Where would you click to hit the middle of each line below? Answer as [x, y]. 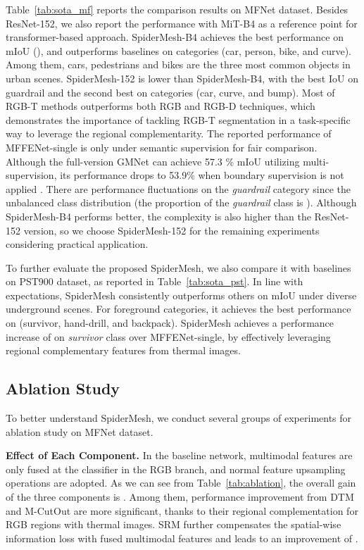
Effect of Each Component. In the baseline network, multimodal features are [179, 455]
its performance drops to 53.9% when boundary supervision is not [202, 175]
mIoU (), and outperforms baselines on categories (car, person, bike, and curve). [179, 50]
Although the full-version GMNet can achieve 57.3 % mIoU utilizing [153, 161]
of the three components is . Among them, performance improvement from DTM [180, 497]
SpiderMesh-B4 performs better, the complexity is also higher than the [158, 216]
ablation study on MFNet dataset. [80, 431]
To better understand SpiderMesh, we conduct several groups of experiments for [179, 418]
